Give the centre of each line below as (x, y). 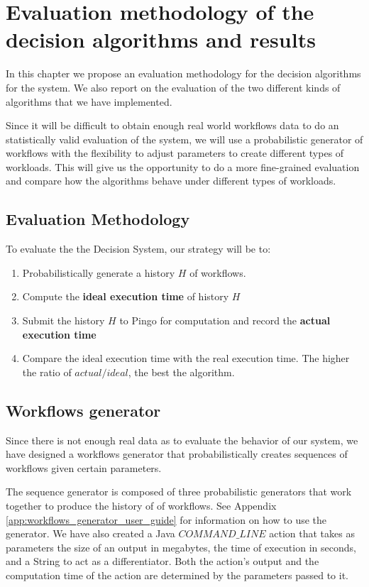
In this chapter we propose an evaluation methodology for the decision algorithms (183, 73)
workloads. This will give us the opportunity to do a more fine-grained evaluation (183, 166)
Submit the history (64, 320)
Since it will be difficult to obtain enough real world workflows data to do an (172, 125)
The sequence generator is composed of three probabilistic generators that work (179, 492)
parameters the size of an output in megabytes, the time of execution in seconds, (181, 547)
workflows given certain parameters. (84, 467)
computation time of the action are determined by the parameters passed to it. (177, 575)
